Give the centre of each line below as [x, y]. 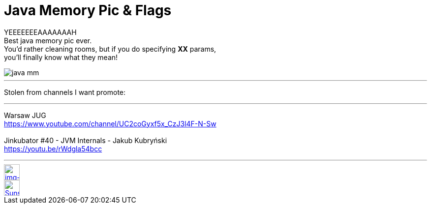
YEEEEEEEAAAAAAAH [40, 32]
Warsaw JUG [25, 115]
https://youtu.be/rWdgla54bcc [53, 149]
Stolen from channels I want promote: [65, 92]
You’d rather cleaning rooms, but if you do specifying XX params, [110, 49]
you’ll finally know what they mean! [61, 57]
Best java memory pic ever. [48, 40]
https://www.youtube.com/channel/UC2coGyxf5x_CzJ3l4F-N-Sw [110, 123]
